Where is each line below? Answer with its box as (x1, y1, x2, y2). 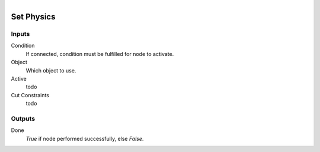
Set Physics (11, 12, 56, 22)
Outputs (11, 114, 36, 123)
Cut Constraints (11, 91, 50, 98)
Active (11, 75, 27, 82)
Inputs (11, 29, 30, 38)
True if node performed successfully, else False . (25, 135, 144, 142)
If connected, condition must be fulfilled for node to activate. (25, 50, 174, 57)
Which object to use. (25, 67, 76, 74)
